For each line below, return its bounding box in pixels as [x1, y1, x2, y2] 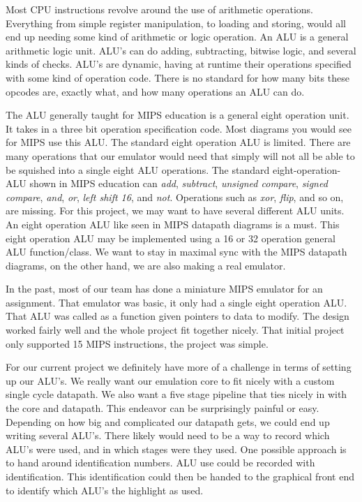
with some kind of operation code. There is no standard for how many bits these [6, 70, 349, 84]
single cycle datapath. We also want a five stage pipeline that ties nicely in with [6, 387, 347, 401]
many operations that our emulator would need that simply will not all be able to [6, 148, 355, 163]
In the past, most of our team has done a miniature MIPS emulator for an [6, 281, 323, 296]
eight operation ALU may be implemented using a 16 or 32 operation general [6, 230, 335, 245]
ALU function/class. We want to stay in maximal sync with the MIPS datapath [6, 244, 347, 259]
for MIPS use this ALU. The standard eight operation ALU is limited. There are [6, 135, 351, 149]
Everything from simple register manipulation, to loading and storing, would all [6, 15, 346, 30]
